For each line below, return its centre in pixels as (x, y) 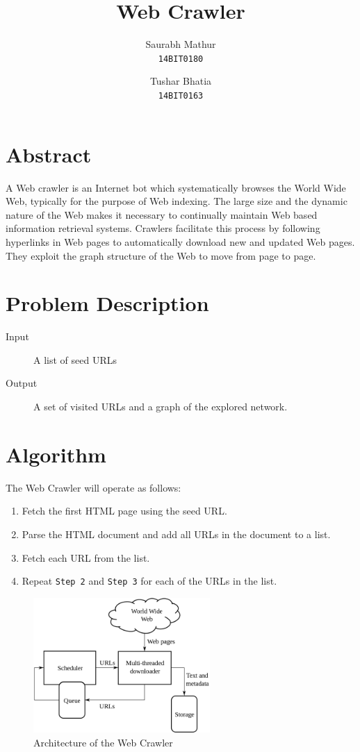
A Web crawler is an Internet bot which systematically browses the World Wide (176, 187)
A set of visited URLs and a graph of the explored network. (161, 407)
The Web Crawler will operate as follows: (93, 487)
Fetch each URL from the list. (86, 557)
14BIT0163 (181, 95)
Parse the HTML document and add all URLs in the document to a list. (176, 534)
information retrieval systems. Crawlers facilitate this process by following (163, 228)
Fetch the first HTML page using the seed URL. (124, 511)
